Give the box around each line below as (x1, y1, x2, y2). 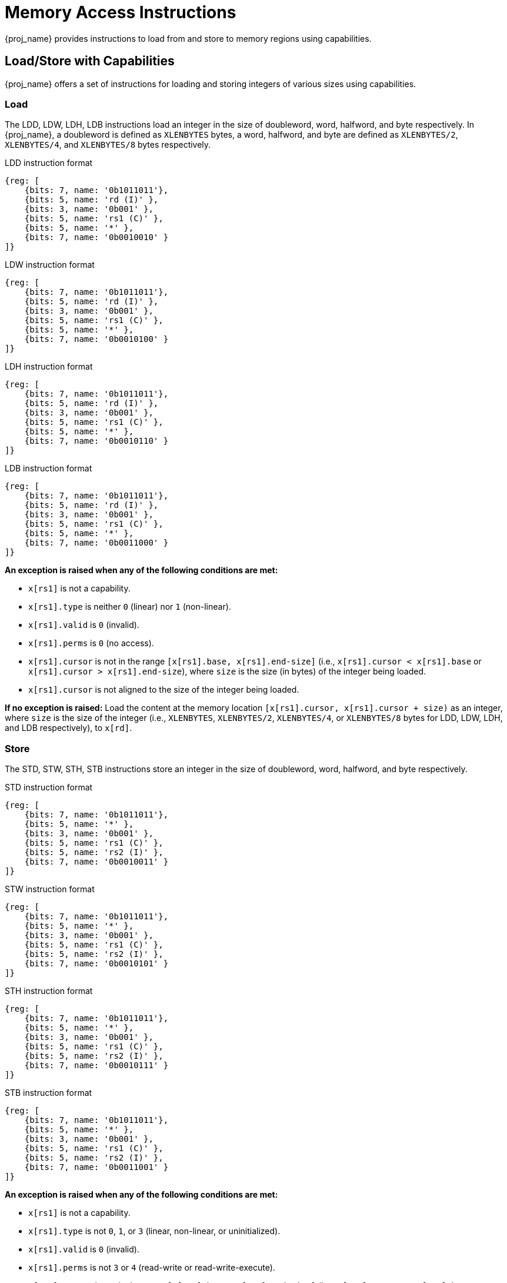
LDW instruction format (5, 260, 95, 270)
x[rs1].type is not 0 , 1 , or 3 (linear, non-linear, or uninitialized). (28, 1226, 281, 1237)
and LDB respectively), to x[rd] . (5, 723, 132, 733)
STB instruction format (5, 1088, 92, 1098)
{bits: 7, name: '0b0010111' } (24, 1061, 169, 1071)
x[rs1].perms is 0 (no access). (28, 638, 154, 649)
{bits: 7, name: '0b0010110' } (24, 436, 169, 446)
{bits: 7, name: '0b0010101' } (24, 959, 169, 969)
